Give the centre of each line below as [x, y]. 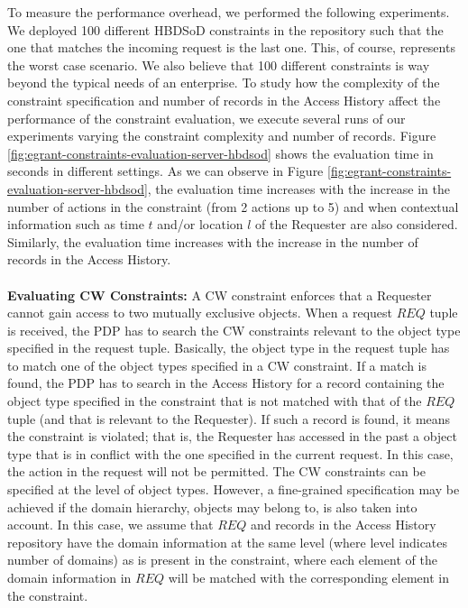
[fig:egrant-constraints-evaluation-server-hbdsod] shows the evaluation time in [220, 153]
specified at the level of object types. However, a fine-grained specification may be [234, 489]
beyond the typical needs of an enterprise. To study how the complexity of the [224, 83]
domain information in [69, 577]
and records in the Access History [343, 525]
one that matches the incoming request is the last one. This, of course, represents [231, 47]
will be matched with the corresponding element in [309, 577]
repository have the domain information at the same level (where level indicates [228, 542]
